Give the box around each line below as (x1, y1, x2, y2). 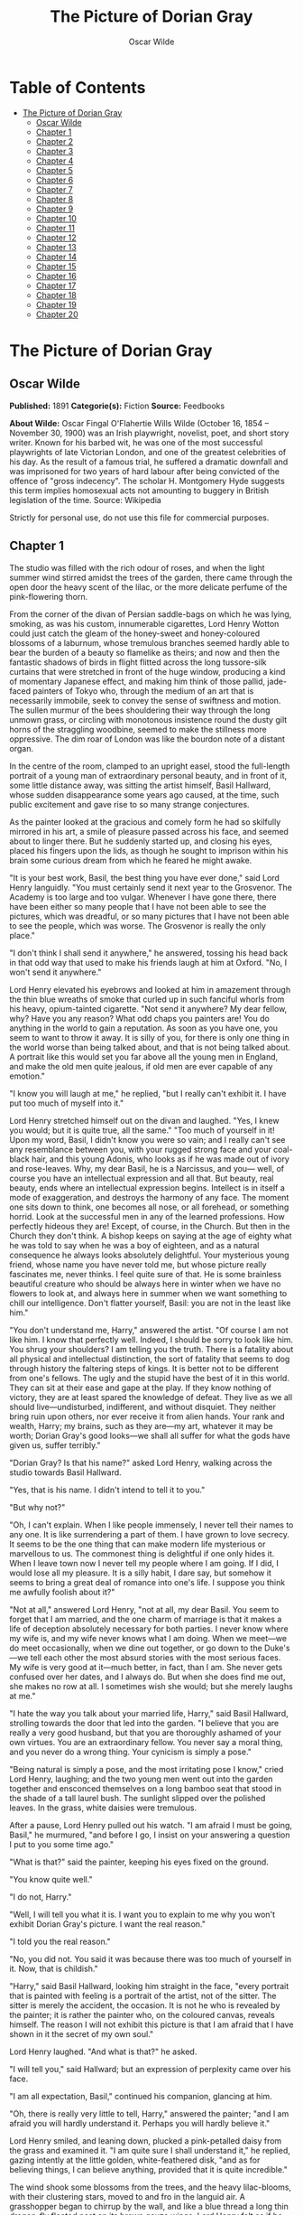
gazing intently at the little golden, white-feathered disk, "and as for (9, 2154, 261, 2165)
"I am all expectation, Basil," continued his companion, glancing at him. (9, 2090, 272, 2101)
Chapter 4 (35, 155, 74, 166)
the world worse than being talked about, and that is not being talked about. (9, 1042, 291, 1052)
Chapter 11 (35, 222, 75, 233)
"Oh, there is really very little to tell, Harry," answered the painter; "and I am (9, 2108, 289, 2119)
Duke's (264, 1642, 290, 1653)
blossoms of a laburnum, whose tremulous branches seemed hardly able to (9, 637, 290, 648)
